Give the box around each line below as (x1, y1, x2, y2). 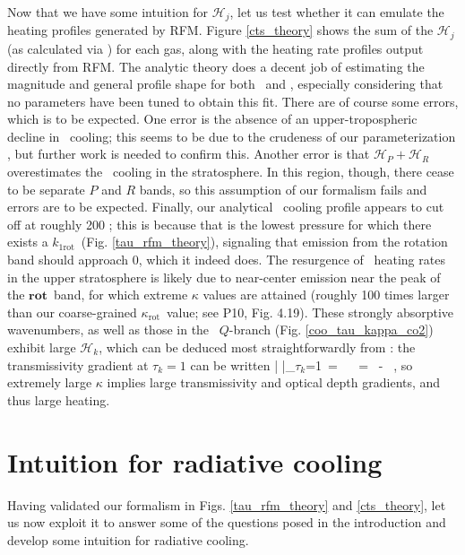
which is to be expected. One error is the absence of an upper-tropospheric (7, 109, 418, 128)
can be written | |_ (190, 355, 296, 374)
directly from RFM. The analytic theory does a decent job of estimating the (7, 56, 425, 75)
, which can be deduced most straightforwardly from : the (99, 338, 416, 356)
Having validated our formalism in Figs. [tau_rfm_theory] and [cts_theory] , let (7, 495, 446, 514)
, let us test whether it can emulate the (229, 3, 444, 21)
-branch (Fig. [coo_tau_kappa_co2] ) (228, 320, 434, 339)
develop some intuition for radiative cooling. (7, 530, 249, 549)
